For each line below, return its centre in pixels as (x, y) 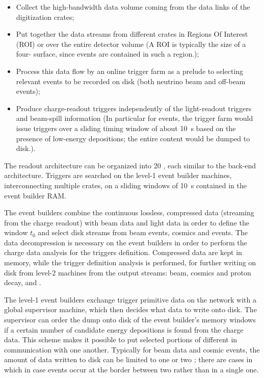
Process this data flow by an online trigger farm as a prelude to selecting (130, 71)
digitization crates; (45, 17)
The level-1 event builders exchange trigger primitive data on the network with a (130, 299)
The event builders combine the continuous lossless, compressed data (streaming (129, 212)
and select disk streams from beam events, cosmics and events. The (143, 232)
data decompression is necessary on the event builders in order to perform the (126, 242)
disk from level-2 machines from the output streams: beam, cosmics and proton (128, 272)
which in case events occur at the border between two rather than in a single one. (131, 369)
